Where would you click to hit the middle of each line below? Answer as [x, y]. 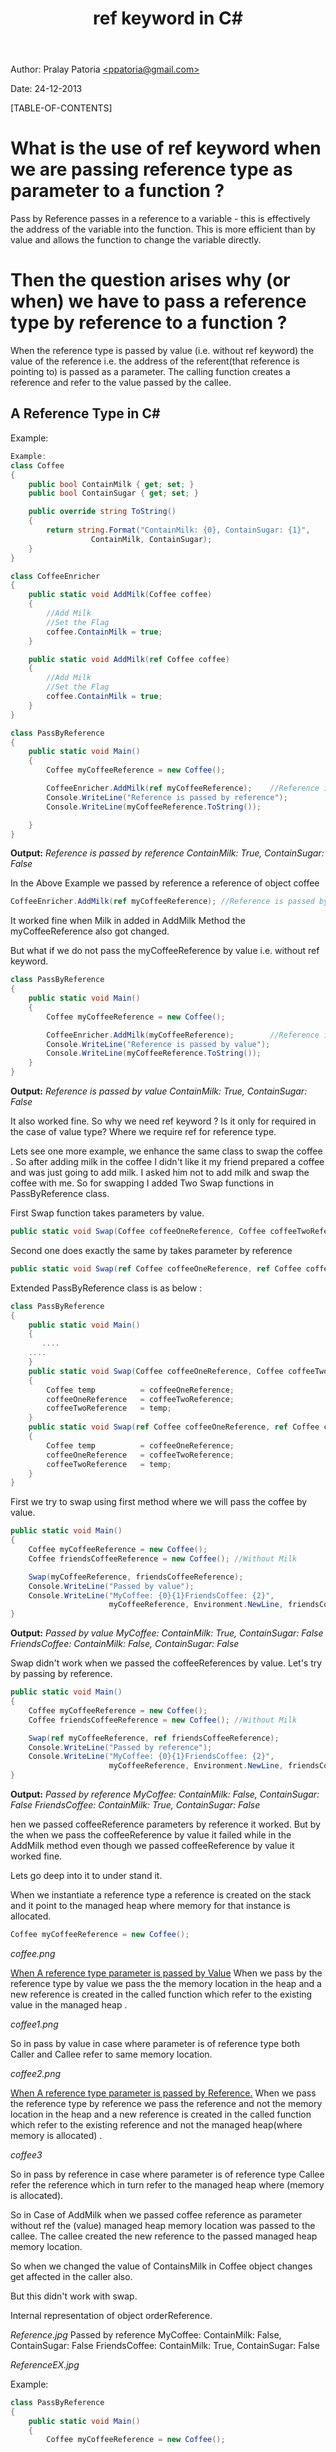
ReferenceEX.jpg [45, 2364]
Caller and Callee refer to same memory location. [111, 2054]
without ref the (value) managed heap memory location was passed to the [163, 2225]
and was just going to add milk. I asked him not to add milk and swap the [160, 1172]
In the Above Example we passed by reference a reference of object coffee [165, 883]
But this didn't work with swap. [74, 2296]
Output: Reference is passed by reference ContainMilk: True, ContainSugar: [167, 853]
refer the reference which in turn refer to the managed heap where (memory [167, 2184]
